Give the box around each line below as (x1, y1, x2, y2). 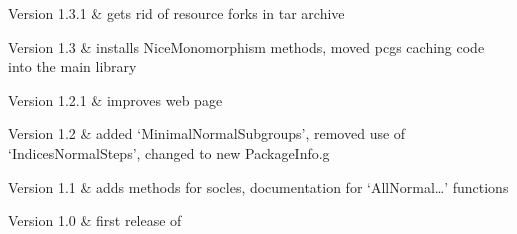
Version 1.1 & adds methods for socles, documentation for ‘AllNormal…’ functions (8, 176, 509, 197)
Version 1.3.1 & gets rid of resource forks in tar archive (8, 3, 345, 23)
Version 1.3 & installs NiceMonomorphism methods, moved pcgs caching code (8, 36, 485, 57)
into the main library (8, 56, 137, 77)
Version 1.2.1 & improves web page (8, 89, 223, 110)
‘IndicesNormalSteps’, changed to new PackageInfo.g (8, 142, 330, 163)
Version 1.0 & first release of (8, 210, 182, 231)
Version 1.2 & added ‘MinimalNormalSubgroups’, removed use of (8, 123, 406, 144)
